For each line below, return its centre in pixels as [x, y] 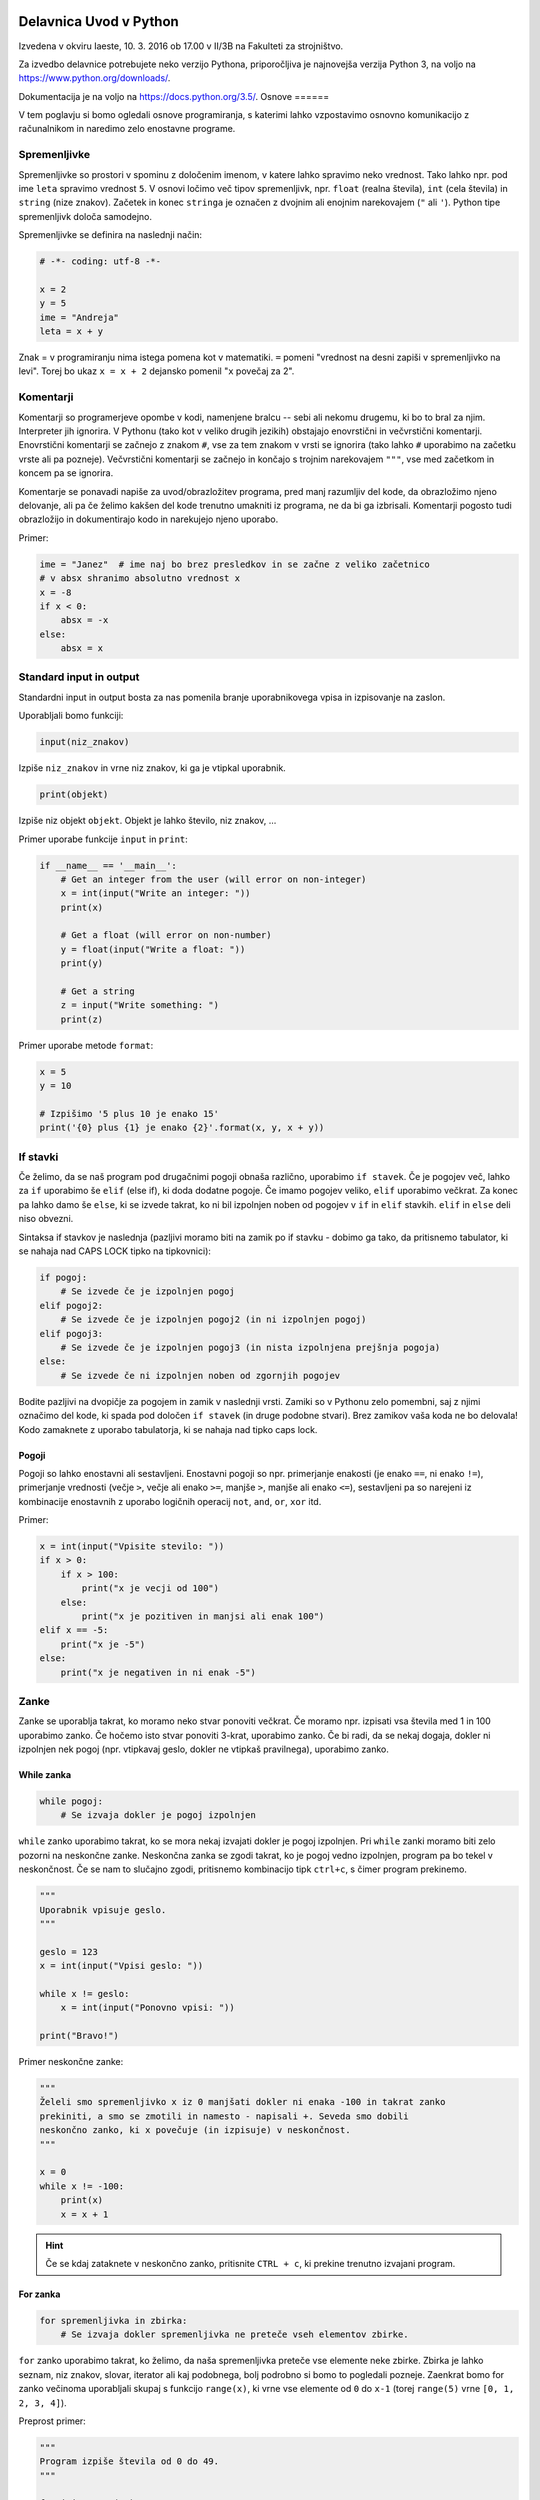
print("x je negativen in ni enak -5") [158, 1672]
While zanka [45, 1775]
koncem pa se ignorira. [66, 473]
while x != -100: [82, 2186]
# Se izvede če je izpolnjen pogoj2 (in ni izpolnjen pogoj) [213, 1319]
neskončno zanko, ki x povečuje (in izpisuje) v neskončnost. [195, 2130]
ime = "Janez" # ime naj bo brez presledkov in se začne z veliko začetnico [234, 564]
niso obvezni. [46, 1219]
